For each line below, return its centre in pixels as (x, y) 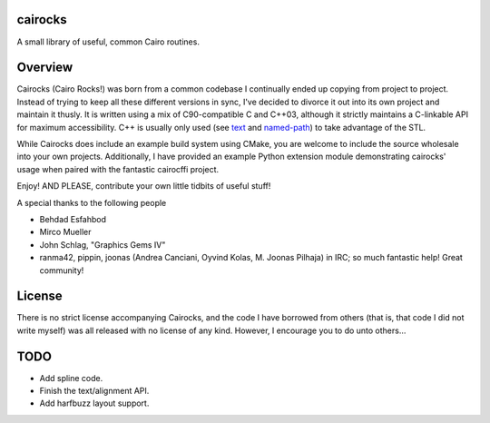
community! (62, 270)
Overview (45, 68)
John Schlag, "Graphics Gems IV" (103, 244)
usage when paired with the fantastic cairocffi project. (118, 169)
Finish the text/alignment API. (94, 391)
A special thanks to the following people (92, 202)
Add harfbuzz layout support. (94, 403)
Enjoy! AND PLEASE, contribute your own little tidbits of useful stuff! (144, 186)
